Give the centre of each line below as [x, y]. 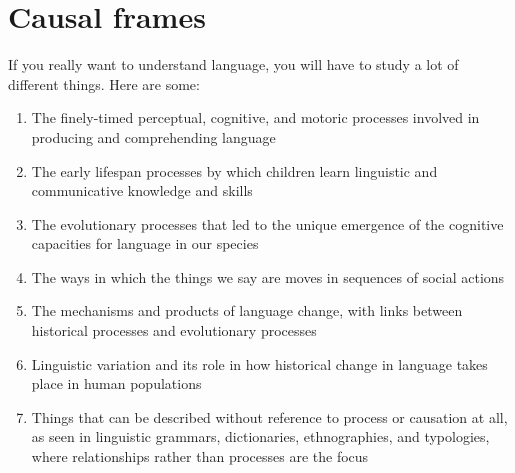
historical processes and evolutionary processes [174, 330]
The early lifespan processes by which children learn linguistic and [234, 170]
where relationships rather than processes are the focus [200, 456]
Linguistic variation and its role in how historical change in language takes [259, 363]
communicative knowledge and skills [142, 190]
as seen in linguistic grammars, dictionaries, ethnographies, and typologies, [260, 436]
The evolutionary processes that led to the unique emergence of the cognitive [267, 223]
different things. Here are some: [104, 83]
